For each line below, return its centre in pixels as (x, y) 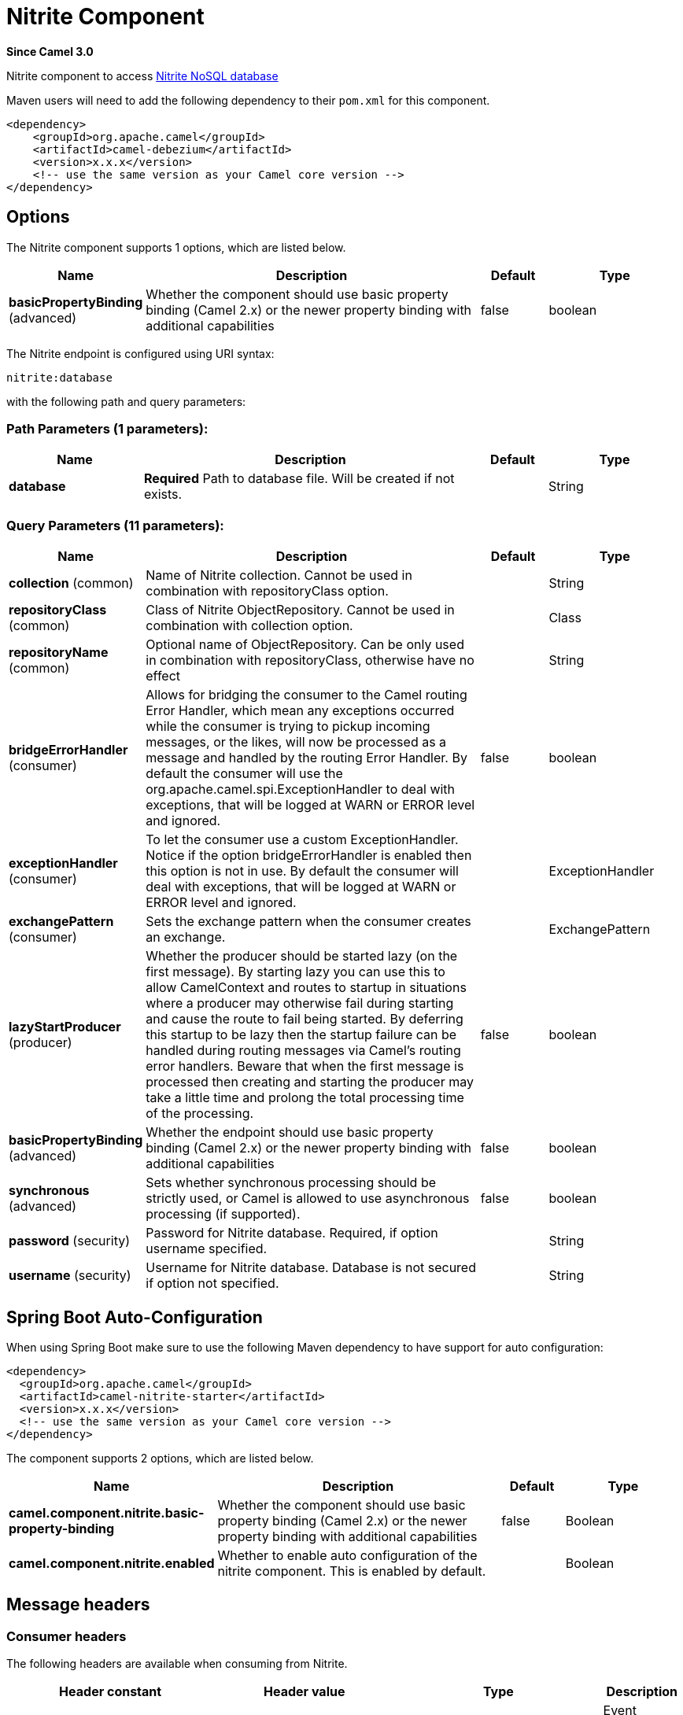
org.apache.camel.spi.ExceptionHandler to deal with (301, 789)
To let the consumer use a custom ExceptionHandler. (302, 840)
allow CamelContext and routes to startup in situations (306, 988)
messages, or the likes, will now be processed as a (296, 742)
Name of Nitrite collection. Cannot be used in (279, 575)
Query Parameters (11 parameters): (115, 525)
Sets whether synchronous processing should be (291, 1183)
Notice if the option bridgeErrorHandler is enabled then (309, 856)
